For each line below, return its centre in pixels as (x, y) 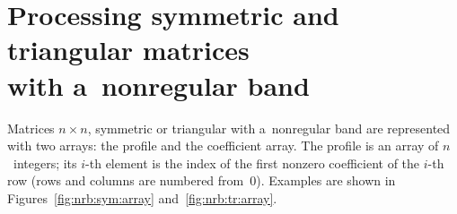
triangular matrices (128, 50)
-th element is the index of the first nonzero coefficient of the (253, 163)
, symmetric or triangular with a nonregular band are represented (269, 128)
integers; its (45, 163)
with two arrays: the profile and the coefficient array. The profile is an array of (223, 146)
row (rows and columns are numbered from (126, 180)
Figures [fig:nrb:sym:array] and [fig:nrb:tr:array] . (142, 197)
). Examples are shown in (326, 180)
